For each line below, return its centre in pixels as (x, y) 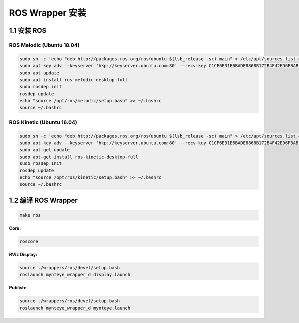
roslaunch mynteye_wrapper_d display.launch (75, 275)
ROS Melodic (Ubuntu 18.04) (44, 45)
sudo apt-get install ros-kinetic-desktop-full (79, 157)
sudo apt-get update (45, 150)
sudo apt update (40, 73)
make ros (30, 215)
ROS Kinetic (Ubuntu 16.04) (43, 122)
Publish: (18, 288)
